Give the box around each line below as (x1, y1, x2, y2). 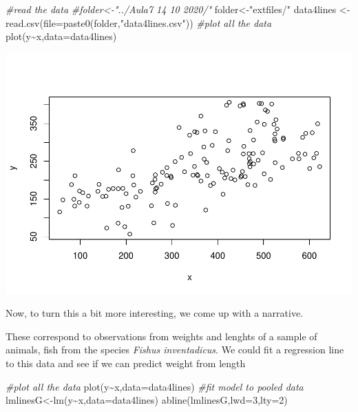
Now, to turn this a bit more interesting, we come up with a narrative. (6, 306, 303, 320)
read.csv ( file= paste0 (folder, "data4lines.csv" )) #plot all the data (6, 15, 272, 30)
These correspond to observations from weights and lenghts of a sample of (6, 328, 317, 343)
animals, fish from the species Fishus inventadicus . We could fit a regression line (6, 342, 344, 357)
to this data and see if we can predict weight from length (6, 356, 246, 371)
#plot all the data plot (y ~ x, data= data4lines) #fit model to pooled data (6, 379, 304, 393)
